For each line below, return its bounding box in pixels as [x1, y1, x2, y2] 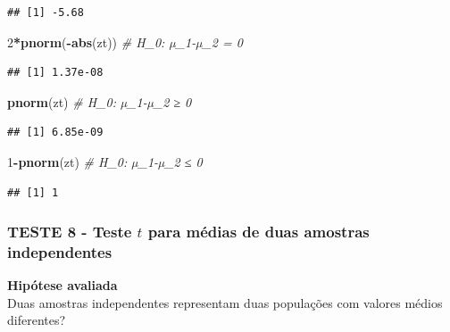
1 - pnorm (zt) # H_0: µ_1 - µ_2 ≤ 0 [7, 152, 203, 170]
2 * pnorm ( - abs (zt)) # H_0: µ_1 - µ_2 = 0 [7, 32, 243, 51]
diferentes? [7, 311, 66, 329]
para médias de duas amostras [147, 220, 370, 243]
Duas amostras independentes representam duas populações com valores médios [7, 293, 443, 311]
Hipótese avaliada [7, 276, 118, 295]
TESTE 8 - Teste [7, 220, 132, 243]
